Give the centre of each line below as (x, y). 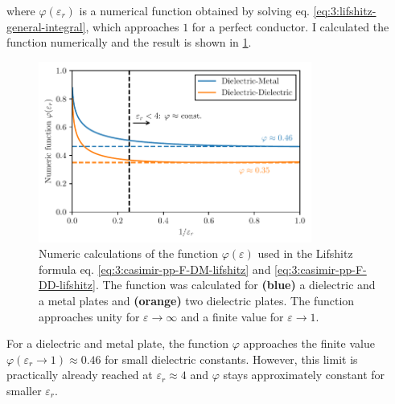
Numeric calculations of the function (128, 253)
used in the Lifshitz (305, 253)
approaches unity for (89, 316)
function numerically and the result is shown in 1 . (129, 42)
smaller (24, 390)
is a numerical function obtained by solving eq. (194, 10)
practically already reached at (80, 375)
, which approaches (132, 26)
